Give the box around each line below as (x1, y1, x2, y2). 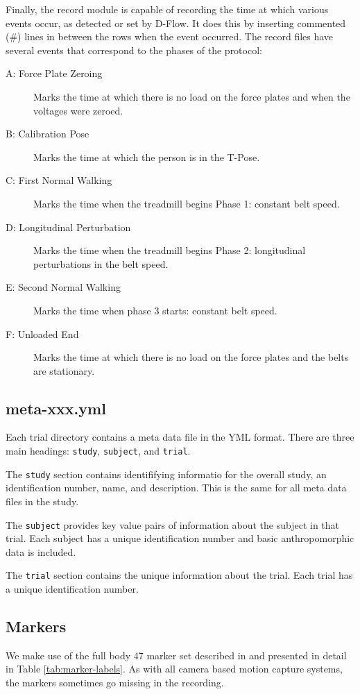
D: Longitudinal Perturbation (6, 219, 131, 234)
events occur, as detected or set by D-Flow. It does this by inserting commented (6, 15, 346, 30)
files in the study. (6, 493, 79, 508)
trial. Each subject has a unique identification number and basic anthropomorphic (6, 531, 354, 545)
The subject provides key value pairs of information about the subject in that (6, 517, 340, 532)
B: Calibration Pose (6, 126, 89, 141)
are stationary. (33, 363, 95, 378)
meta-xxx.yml (6, 397, 106, 418)
